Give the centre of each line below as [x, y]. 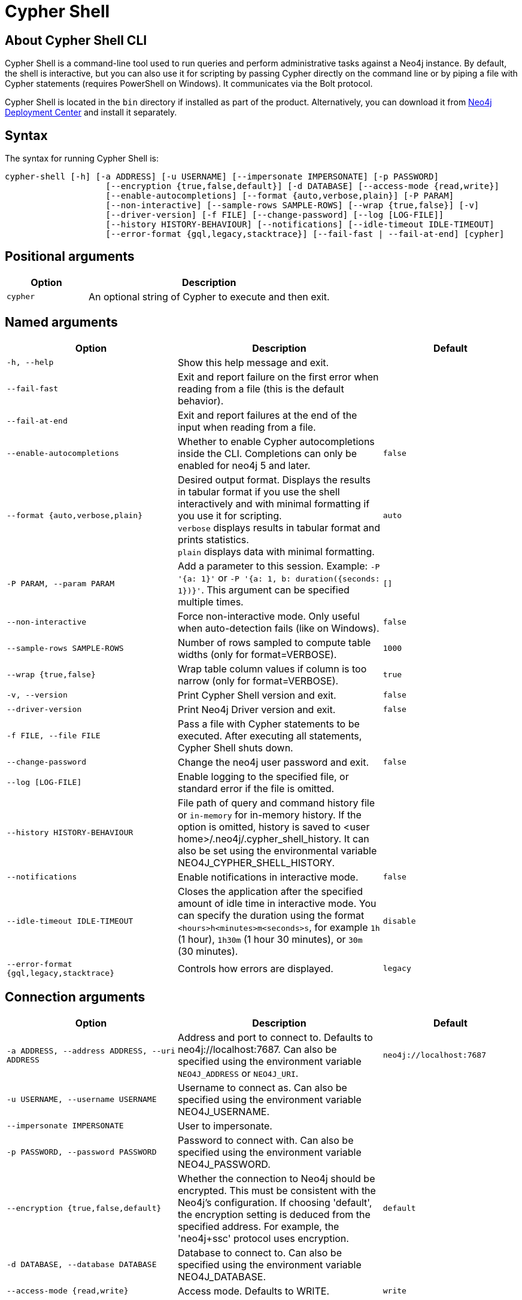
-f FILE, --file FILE [54, 736]
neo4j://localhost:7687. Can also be [257, 1049]
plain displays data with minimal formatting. [276, 551]
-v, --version [37, 695]
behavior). [201, 401]
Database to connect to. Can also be [260, 1252]
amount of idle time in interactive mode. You [277, 903]
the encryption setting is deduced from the [274, 1214]
